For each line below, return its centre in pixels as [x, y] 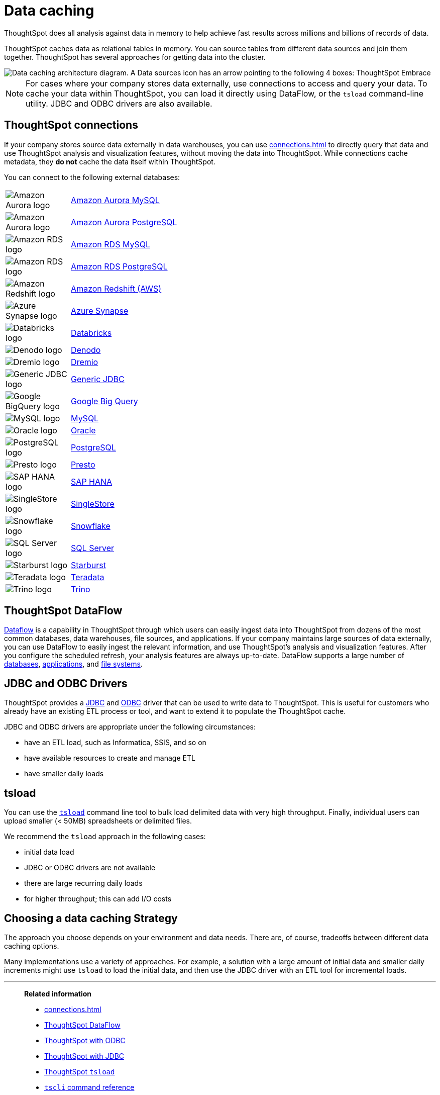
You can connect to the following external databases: [92, 177]
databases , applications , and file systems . [73, 664]
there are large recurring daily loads [83, 883]
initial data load [49, 852]
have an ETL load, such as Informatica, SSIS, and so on [115, 743]
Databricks [91, 333]
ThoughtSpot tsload [80, 1071]
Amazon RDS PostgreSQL [119, 266]
